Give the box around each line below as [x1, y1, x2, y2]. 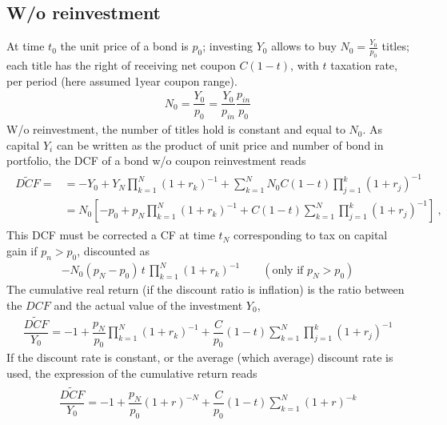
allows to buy [271, 38, 337, 54]
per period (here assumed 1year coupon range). [6, 72, 237, 89]
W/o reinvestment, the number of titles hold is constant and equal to [6, 121, 345, 138]
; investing [202, 38, 253, 54]
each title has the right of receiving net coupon [6, 56, 236, 73]
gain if [6, 242, 38, 259]
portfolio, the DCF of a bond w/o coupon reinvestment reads [6, 152, 306, 169]
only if [272, 265, 304, 277]
